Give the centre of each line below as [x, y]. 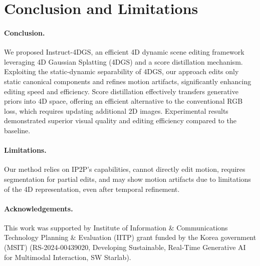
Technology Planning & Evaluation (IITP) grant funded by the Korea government [130, 237]
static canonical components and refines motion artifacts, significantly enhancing [128, 81]
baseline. [17, 130]
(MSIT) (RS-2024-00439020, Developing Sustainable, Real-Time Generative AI [125, 247]
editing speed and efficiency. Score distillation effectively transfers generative [121, 91]
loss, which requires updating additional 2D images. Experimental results [116, 110]
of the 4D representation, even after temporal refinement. [92, 189]
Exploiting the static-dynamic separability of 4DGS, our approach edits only [121, 71]
